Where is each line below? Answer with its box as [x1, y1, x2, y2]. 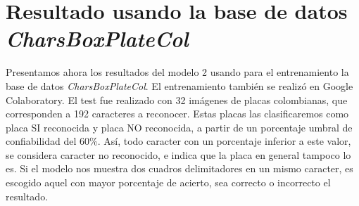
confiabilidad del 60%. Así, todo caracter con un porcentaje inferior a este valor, [6, 134, 351, 148]
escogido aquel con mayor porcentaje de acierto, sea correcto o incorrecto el [6, 175, 331, 190]
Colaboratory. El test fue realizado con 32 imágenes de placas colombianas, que [6, 92, 348, 107]
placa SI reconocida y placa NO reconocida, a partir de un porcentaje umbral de [6, 120, 353, 134]
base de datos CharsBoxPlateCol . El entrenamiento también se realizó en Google [6, 78, 353, 93]
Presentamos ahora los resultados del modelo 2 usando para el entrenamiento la [6, 65, 349, 79]
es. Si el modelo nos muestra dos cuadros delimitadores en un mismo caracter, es [6, 161, 353, 176]
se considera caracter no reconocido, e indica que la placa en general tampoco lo [6, 147, 351, 162]
